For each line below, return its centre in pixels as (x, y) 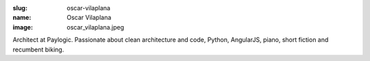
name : (22, 18)
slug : (20, 8)
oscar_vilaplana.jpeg (96, 27)
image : (23, 27)
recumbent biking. (38, 49)
